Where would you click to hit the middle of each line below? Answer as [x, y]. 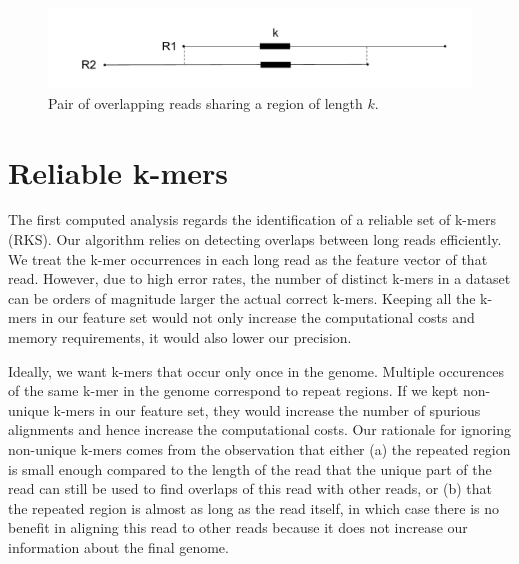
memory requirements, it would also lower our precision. [180, 337]
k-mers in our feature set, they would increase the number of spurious [267, 409]
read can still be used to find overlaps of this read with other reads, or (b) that [250, 488]
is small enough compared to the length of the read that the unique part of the [250, 468]
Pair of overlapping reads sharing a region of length [205, 102]
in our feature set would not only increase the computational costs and [258, 317]
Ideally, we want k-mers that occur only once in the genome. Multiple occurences [256, 370]
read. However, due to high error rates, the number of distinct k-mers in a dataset [259, 278]
